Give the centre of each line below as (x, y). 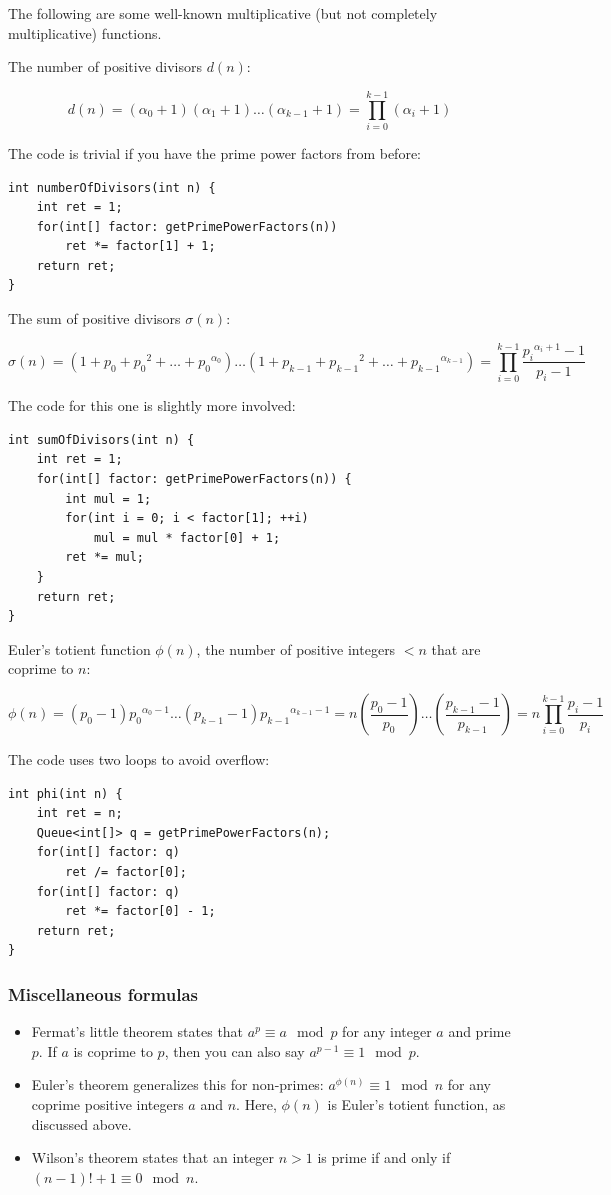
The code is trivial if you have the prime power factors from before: (214, 152)
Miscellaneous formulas (103, 993)
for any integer (387, 1031)
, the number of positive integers (296, 648)
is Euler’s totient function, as (416, 1103)
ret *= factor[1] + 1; (140, 246)
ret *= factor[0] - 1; (140, 911)
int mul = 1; (108, 498)
